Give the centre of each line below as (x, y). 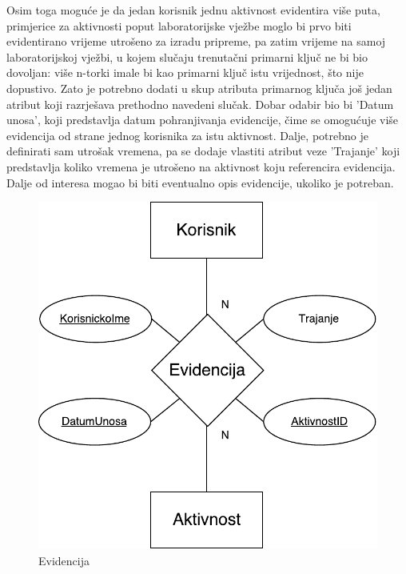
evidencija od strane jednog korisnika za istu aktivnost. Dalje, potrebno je (187, 135)
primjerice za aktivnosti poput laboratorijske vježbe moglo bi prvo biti (179, 25)
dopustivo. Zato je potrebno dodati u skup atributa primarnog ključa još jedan (199, 88)
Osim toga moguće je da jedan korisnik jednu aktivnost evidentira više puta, (193, 10)
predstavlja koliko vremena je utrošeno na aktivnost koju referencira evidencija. (201, 166)
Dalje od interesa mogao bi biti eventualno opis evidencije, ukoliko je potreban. (200, 182)
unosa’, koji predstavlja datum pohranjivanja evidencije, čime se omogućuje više (203, 120)
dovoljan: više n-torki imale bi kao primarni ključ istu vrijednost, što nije (185, 72)
